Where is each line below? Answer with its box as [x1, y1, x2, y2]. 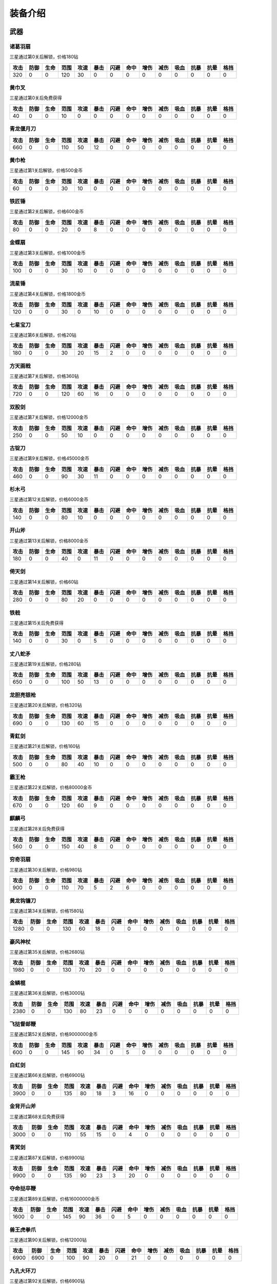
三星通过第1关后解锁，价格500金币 [9, 167, 83, 174]
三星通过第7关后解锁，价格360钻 [9, 373, 80, 380]
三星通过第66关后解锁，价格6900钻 [9, 1072, 85, 1079]
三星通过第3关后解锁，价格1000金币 [9, 250, 86, 256]
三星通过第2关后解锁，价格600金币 [9, 209, 84, 215]
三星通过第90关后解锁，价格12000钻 [9, 1237, 87, 1243]
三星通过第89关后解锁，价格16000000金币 [9, 1196, 100, 1202]
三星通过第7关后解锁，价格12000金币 [9, 414, 88, 421]
